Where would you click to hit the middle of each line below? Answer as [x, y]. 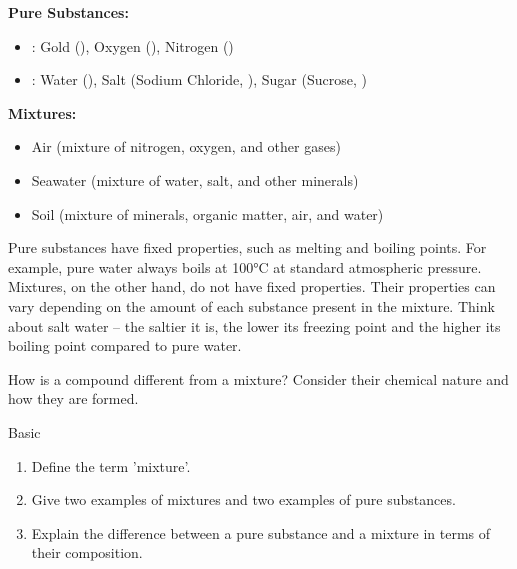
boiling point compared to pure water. [125, 345]
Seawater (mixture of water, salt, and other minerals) [195, 179]
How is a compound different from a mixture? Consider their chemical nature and [258, 378]
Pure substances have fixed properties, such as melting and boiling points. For [247, 247]
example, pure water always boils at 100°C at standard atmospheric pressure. [245, 266]
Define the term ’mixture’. [111, 465]
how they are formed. [73, 398]
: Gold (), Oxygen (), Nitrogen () [132, 45]
